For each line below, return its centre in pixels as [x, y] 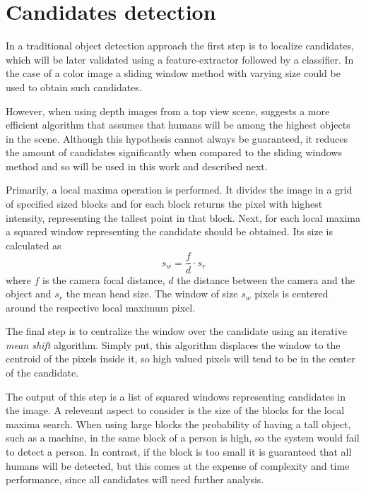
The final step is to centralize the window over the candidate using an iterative [176, 331]
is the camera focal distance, [104, 279]
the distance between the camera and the [266, 279]
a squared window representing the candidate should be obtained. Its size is [169, 231]
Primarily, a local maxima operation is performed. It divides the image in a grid [179, 190]
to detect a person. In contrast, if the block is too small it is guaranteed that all [179, 452]
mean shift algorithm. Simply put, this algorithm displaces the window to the [173, 344]
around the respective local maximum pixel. [101, 307]
